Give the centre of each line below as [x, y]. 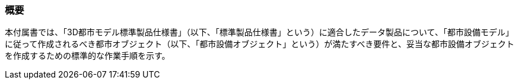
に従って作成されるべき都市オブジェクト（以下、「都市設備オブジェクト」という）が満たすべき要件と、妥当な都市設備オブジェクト [260, 44]
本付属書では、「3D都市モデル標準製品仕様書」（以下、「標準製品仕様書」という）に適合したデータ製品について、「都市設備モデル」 [259, 32]
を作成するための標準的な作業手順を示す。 [88, 56]
